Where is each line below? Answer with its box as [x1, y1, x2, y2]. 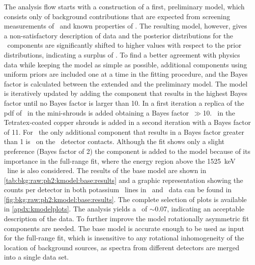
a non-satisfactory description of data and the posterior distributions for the [4, 30, 233, 40]
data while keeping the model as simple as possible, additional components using [4, 59, 247, 69]
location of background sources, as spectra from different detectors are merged [4, 242, 239, 252]
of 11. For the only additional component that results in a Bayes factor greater [4, 126, 244, 137]
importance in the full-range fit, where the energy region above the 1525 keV [4, 155, 236, 166]
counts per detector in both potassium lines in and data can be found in [4, 184, 232, 195]
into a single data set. [4, 252, 69, 262]
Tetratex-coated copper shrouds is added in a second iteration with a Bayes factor [4, 117, 251, 127]
